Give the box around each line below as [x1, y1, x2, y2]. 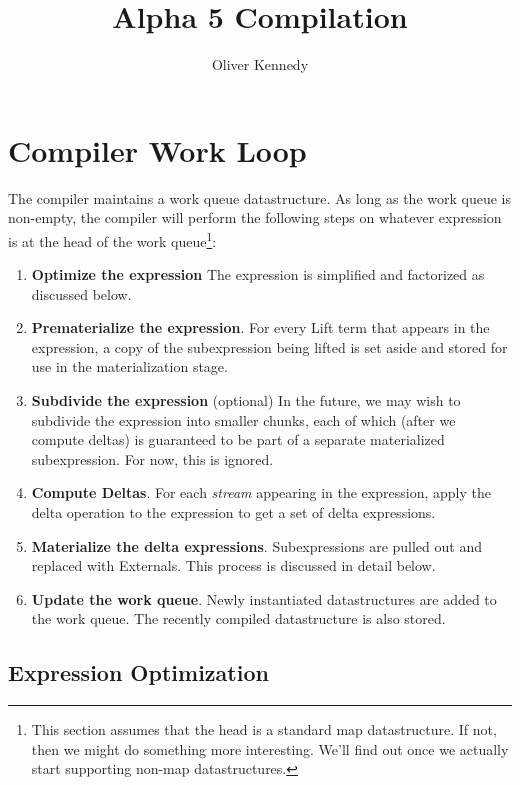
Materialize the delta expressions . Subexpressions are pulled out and [31, 535, 482, 556]
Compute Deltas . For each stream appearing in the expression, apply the [31, 482, 491, 503]
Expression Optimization [8, 657, 269, 688]
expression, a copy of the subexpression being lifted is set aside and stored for [31, 336, 508, 357]
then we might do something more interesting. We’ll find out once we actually [31, 738, 509, 759]
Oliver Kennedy [211, 54, 309, 75]
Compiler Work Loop [8, 129, 307, 170]
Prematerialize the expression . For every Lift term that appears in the [31, 317, 490, 338]
